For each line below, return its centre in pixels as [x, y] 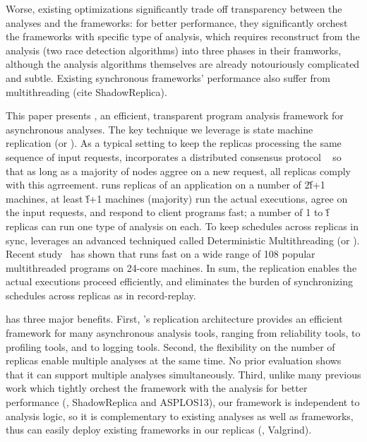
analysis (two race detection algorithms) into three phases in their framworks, [174, 50]
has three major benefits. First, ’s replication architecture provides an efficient [174, 319]
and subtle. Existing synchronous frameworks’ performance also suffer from [168, 77]
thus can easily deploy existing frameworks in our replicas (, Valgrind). [159, 430]
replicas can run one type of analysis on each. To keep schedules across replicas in [182, 226]
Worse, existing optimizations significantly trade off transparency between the [174, 8]
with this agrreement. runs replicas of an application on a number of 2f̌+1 [166, 185]
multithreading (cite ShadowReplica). [86, 91]
